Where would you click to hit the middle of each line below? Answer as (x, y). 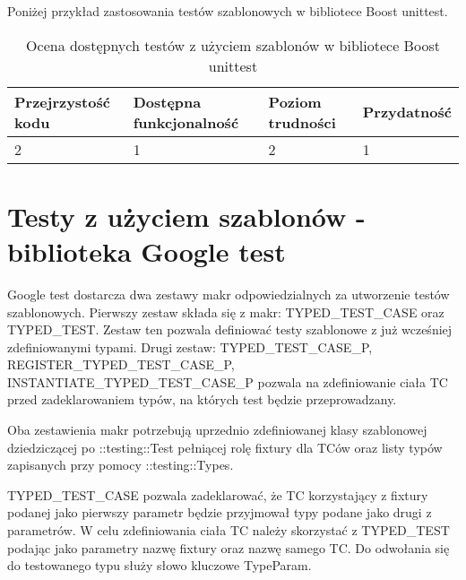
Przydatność (407, 112)
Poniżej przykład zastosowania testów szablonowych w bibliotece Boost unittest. (228, 11)
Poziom (295, 101)
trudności (302, 122)
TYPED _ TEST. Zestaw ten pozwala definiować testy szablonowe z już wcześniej (230, 329)
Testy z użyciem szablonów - (186, 216)
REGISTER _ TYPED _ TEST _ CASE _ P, (121, 364)
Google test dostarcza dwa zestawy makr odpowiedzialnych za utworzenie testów (229, 294)
